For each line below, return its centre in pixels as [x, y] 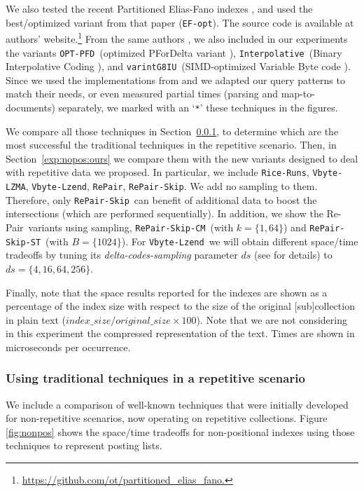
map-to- [298, 94]
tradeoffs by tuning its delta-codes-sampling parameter [122, 255]
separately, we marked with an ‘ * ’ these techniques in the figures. [198, 107]
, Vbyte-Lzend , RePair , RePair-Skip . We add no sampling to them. [171, 186]
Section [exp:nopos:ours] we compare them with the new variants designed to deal [182, 158]
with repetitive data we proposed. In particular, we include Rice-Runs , [157, 172]
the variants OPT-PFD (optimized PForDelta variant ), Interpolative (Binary [174, 52]
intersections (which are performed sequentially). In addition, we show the [164, 213]
